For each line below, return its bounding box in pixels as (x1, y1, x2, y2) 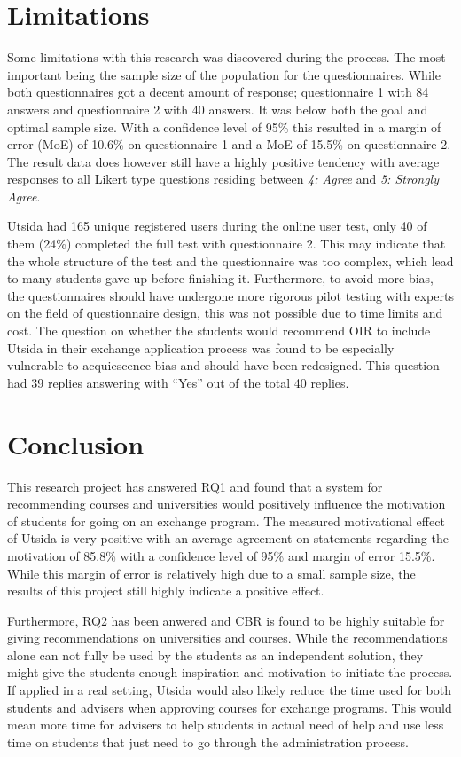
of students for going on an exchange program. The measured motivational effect (7, 511, 445, 530)
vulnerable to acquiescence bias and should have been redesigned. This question (7, 356, 440, 375)
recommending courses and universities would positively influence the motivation (7, 494, 446, 513)
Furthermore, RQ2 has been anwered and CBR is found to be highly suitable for (7, 611, 445, 629)
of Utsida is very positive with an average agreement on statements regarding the (7, 529, 449, 548)
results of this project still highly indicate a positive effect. (7, 581, 324, 600)
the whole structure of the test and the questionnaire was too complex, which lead (7, 251, 454, 270)
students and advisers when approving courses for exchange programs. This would (7, 698, 452, 716)
